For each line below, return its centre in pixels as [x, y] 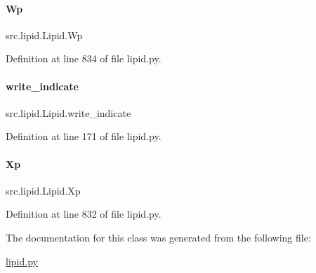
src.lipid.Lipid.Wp [44, 35]
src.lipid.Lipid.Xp [43, 190]
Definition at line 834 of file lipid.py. [84, 58]
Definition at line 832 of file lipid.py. [84, 214]
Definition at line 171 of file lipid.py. [84, 136]
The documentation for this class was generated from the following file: [158, 237]
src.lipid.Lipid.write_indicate [68, 112]
